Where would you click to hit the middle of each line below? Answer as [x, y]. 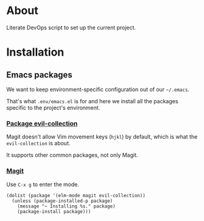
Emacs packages [40, 75]
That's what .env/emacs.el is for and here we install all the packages [92, 101]
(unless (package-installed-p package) [62, 201]
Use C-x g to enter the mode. [43, 184]
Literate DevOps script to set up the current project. [71, 27]
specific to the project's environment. [53, 107]
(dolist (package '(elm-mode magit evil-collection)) [76, 195]
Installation [35, 52]
